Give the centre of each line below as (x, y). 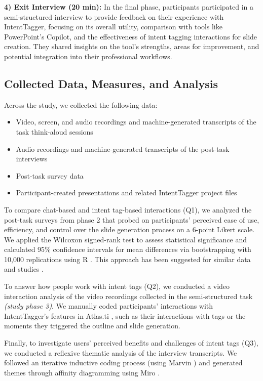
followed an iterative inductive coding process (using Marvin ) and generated (123, 363)
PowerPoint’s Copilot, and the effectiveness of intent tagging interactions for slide (131, 36)
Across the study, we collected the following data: (81, 104)
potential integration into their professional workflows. (88, 56)
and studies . (24, 269)
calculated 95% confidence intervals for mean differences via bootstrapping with (128, 249)
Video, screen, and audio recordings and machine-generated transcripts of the (136, 122)
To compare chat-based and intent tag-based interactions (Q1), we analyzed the (128, 209)
